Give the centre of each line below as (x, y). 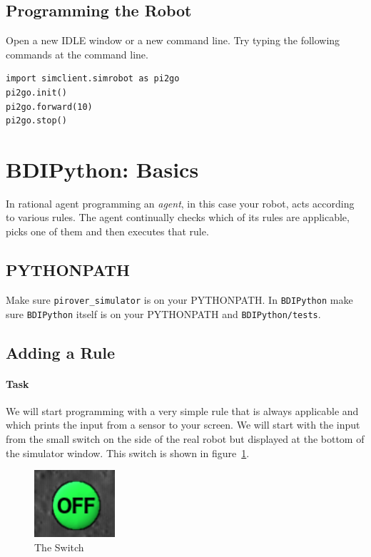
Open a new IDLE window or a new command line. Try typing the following (173, 40)
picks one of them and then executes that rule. (107, 231)
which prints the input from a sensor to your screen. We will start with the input (183, 425)
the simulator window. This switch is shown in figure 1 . (128, 453)
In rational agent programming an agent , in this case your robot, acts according (180, 203)
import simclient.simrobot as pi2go (93, 79)
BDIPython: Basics (102, 169)
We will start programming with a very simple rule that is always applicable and (182, 410)
